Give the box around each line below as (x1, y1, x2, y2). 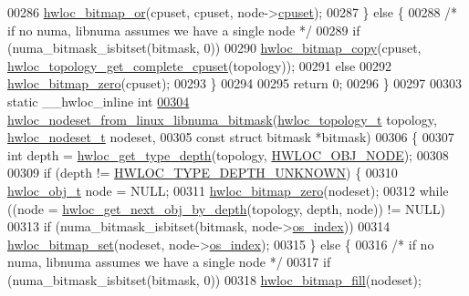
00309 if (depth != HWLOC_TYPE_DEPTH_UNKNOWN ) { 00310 (7, 163, 398, 182)
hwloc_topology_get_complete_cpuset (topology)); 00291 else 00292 (7, 56, 391, 75)
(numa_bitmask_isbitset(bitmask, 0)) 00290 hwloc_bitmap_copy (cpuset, (7, 38, 422, 57)
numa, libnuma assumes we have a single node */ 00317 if (7, 252, 331, 271)
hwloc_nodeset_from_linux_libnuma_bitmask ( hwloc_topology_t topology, (7, 109, 437, 128)
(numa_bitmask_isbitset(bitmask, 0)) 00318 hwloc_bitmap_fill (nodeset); (7, 270, 422, 289)
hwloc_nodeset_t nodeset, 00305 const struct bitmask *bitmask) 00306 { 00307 (7, 128, 454, 147)
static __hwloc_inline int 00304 (7, 91, 190, 110)
